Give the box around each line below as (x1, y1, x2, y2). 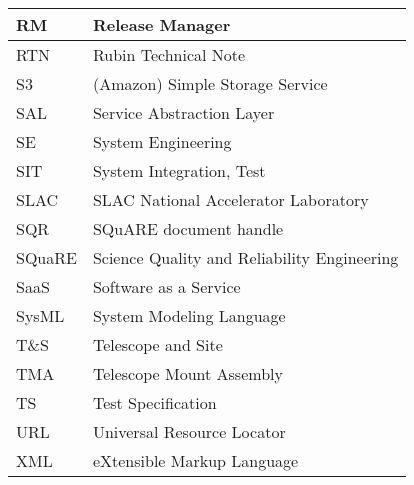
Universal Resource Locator (92, 420, 286, 443)
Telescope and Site (92, 333, 223, 356)
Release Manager (92, 13, 231, 36)
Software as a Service (92, 275, 241, 298)
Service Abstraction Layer (92, 101, 275, 124)
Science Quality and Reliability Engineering (92, 246, 399, 269)
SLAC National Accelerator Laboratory (92, 188, 369, 211)
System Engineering (92, 130, 232, 153)
